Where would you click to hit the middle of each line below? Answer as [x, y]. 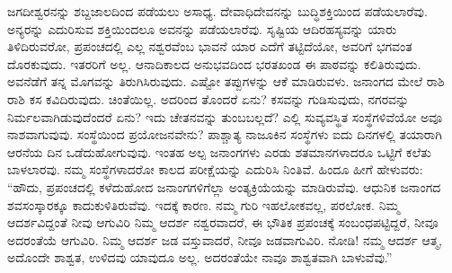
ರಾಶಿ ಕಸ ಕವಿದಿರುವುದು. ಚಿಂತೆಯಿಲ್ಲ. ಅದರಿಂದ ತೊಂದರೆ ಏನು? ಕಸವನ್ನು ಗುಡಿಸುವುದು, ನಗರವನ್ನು [208, 98]
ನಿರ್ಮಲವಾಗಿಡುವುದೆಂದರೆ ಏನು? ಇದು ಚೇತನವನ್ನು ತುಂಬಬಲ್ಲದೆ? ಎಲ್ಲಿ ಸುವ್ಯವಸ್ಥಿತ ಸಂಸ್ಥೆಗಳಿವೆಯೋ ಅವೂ [225, 116]
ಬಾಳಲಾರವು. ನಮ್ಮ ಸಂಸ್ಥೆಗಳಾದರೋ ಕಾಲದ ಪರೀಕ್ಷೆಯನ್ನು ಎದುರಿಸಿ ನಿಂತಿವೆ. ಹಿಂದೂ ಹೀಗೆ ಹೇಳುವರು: [215, 169]
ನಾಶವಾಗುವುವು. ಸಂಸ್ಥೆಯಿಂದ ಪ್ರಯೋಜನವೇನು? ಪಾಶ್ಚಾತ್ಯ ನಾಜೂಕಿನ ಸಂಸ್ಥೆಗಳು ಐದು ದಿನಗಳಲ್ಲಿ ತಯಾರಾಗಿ [225, 134]
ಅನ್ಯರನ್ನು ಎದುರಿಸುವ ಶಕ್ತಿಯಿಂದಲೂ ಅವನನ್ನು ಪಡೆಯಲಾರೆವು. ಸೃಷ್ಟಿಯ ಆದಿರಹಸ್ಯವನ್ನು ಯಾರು [202, 28]
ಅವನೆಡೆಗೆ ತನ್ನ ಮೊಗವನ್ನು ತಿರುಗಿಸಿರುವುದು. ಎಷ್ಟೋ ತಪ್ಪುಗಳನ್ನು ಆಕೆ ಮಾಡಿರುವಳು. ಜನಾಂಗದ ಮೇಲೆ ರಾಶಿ [226, 81]
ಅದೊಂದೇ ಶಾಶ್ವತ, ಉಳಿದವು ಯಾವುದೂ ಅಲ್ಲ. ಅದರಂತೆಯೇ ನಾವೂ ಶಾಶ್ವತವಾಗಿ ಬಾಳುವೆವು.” [200, 257]
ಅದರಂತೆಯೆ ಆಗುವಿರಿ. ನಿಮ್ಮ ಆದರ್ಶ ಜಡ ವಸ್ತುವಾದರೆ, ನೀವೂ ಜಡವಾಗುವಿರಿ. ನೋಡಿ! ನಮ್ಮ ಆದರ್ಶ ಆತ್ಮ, [225, 239]
